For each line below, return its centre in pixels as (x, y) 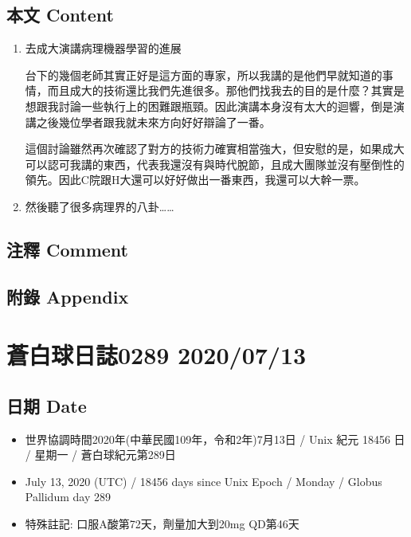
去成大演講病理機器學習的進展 (103, 48)
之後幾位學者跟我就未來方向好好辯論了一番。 (153, 122)
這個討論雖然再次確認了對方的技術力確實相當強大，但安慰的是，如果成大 (215, 149)
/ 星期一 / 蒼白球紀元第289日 (100, 455)
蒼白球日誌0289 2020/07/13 (157, 355)
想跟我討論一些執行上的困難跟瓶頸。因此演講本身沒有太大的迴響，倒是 (209, 106)
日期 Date (47, 405)
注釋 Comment (68, 249)
